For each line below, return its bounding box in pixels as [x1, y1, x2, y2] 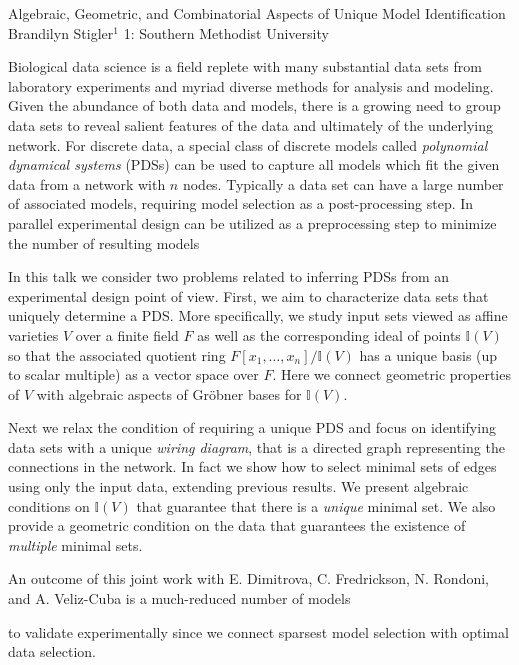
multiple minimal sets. [8, 534, 143, 555]
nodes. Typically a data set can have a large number [182, 173, 504, 194]
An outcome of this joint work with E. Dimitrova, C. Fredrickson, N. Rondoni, [8, 568, 490, 589]
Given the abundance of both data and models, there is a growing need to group [8, 95, 501, 116]
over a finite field [75, 324, 179, 345]
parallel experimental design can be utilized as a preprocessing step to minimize [8, 212, 497, 233]
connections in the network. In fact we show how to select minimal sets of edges [8, 456, 497, 477]
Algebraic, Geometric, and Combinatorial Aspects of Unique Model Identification [8, 3, 506, 23]
